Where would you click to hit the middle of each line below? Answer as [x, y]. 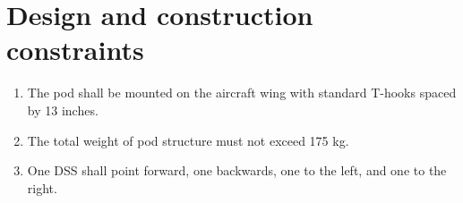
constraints [75, 50]
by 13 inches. [63, 110]
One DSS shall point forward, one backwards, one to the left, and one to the [237, 170]
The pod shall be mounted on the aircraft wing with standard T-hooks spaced [242, 93]
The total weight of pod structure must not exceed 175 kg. [188, 140]
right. [42, 187]
